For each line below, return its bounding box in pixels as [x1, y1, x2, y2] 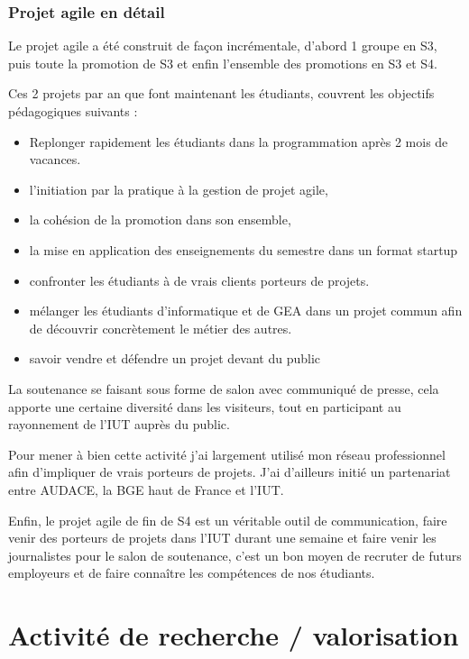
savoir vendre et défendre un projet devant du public [29, 349, 321, 368]
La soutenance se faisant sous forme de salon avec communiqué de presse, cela [8, 379, 439, 398]
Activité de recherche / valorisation [8, 617, 459, 654]
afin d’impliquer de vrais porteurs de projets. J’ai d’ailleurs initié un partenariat [8, 462, 451, 481]
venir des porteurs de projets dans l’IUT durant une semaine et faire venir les [8, 528, 437, 547]
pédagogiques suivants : [8, 102, 138, 120]
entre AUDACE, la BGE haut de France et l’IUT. [8, 480, 284, 499]
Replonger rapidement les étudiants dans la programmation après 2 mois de [29, 132, 448, 151]
